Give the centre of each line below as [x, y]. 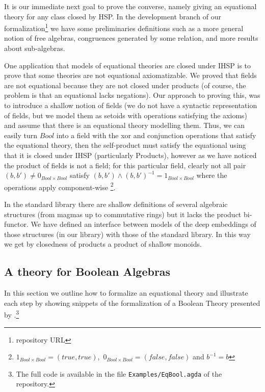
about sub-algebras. [35, 48]
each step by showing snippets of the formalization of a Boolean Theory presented [132, 303]
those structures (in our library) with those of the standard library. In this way [127, 234]
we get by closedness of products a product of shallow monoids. [103, 244]
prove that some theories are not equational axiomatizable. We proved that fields [130, 75]
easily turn [21, 135]
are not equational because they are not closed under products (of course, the [125, 85]
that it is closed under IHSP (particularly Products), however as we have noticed [130, 155]
